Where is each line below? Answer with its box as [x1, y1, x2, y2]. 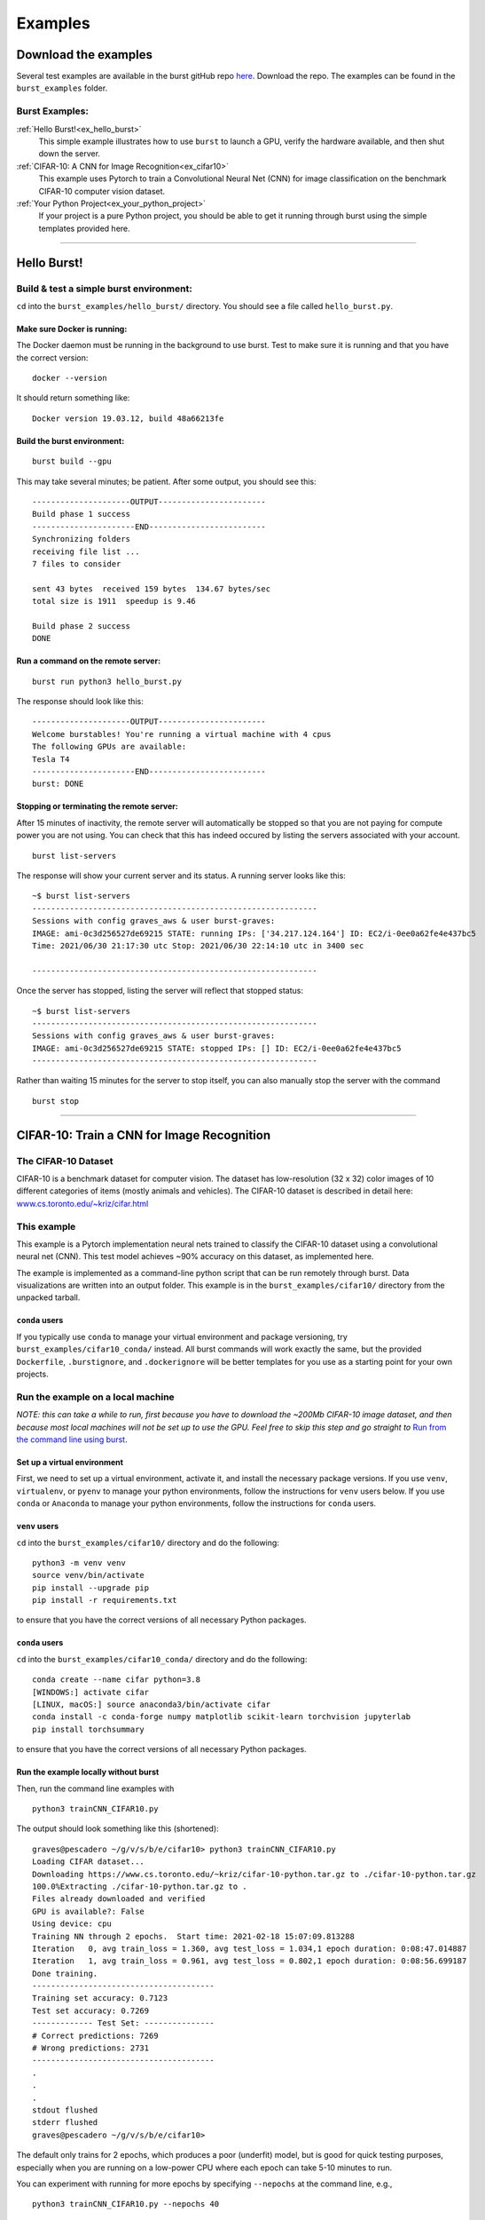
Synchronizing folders [32, 534, 131, 544]
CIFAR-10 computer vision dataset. [38, 186, 166, 196]
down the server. [38, 148, 101, 159]
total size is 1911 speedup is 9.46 [32, 596, 197, 607]
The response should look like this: [16, 696, 144, 707]
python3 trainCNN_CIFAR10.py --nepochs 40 [32, 2199, 220, 2209]
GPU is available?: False [32, 1906, 145, 1916]
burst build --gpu [32, 456, 113, 466]
